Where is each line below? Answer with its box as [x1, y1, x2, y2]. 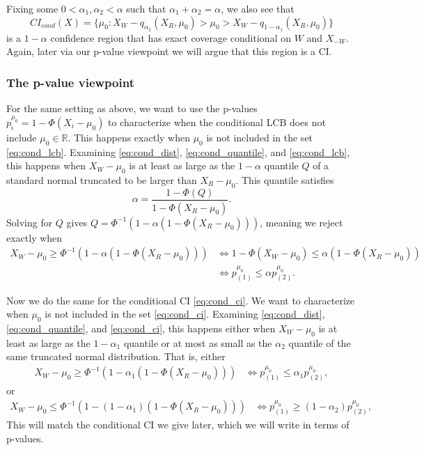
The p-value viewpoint [6, 73, 134, 91]
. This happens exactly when [68, 130, 190, 144]
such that [126, 1, 166, 15]
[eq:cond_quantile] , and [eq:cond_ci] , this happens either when [6, 320, 276, 335]
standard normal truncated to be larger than [6, 172, 197, 187]
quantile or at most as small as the [123, 335, 272, 350]
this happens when [6, 158, 86, 173]
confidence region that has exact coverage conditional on [50, 30, 291, 45]
